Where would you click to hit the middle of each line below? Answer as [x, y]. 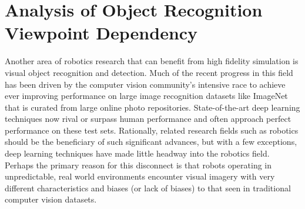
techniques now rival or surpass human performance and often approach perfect [148, 119]
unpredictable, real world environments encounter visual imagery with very [140, 176]
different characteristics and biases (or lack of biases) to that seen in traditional [148, 188]
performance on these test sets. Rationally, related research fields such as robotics [152, 130]
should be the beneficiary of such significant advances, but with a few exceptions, [151, 142]
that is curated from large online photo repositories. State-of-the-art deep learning [152, 107]
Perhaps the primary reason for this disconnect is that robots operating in [138, 165]
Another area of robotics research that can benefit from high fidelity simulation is [152, 61]
